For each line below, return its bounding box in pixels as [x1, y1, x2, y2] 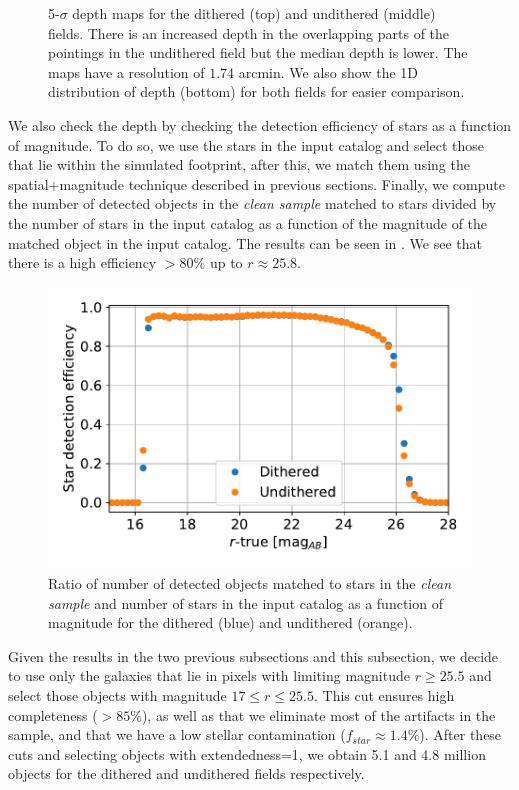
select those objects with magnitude [8, 684, 227, 705]
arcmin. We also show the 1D [238, 61, 419, 82]
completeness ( [8, 704, 98, 725]
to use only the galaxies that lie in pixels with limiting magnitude [8, 665, 410, 686]
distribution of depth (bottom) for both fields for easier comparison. [48, 81, 465, 102]
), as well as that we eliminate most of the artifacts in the [141, 704, 496, 725]
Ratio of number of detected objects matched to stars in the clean [48, 572, 452, 593]
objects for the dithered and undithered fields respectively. [8, 763, 365, 784]
